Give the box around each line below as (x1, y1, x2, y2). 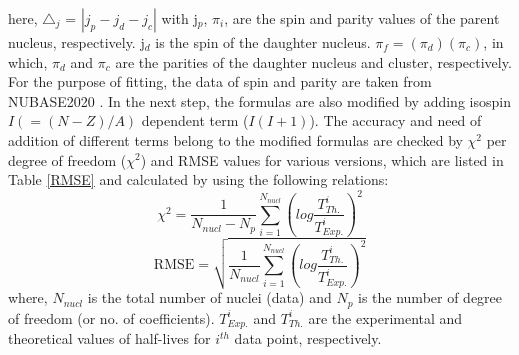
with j (161, 8, 198, 28)
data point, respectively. (234, 328, 382, 349)
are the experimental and (308, 307, 463, 328)
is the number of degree (358, 287, 503, 308)
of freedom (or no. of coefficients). (8, 307, 215, 328)
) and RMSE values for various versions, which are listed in (140, 149, 504, 170)
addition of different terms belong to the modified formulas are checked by (8, 129, 463, 150)
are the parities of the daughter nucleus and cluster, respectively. (115, 51, 512, 72)
